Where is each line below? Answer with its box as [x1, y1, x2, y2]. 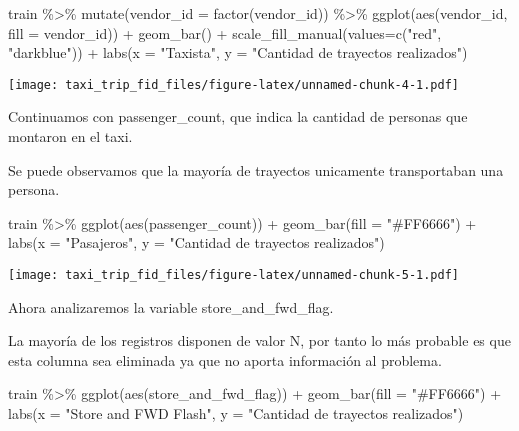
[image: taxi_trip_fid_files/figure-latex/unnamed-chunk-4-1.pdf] [8, 77, 460, 92]
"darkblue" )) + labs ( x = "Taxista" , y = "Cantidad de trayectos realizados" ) [8, 42, 468, 63]
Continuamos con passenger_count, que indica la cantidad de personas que [8, 106, 468, 127]
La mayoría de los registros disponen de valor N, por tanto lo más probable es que [8, 330, 511, 351]
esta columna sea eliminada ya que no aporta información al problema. [8, 349, 442, 370]
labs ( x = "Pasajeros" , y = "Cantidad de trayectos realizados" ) [8, 232, 385, 253]
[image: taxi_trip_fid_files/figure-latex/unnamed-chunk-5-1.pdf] [8, 268, 460, 282]
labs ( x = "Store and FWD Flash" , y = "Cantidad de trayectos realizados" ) [8, 403, 464, 424]
